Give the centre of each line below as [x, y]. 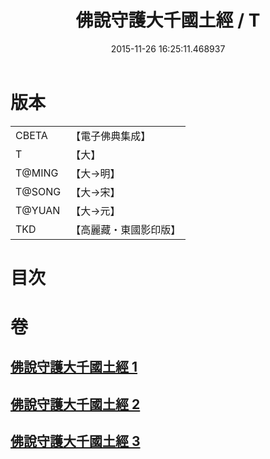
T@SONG [38, 191]
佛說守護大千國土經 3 [75, 441]
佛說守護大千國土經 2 [75, 404]
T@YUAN [38, 210]
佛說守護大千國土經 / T [168, 20]
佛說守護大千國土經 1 [74, 367]
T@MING [37, 173]
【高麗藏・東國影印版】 [126, 229]
